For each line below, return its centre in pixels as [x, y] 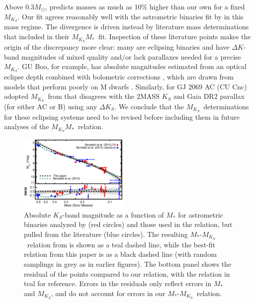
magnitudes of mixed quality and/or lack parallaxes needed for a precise [131, 56]
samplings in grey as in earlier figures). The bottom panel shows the [128, 264]
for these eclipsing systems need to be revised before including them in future [122, 116]
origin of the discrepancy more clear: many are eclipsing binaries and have [117, 46]
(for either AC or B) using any [51, 106]
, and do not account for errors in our [108, 293]
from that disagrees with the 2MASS [104, 96]
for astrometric [200, 214]
